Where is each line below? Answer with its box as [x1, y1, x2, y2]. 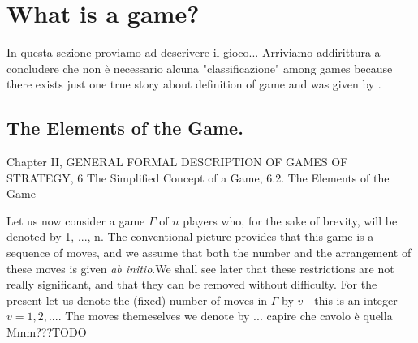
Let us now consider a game [6, 212, 145, 229]
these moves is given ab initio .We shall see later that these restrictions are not [6, 259, 394, 277]
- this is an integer [306, 291, 398, 308]
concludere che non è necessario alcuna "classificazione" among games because [6, 59, 393, 76]
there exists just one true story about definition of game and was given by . [6, 75, 381, 92]
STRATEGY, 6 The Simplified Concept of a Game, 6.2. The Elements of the [6, 169, 390, 186]
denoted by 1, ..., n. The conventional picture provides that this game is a [6, 228, 374, 245]
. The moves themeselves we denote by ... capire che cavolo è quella [58, 307, 393, 324]
